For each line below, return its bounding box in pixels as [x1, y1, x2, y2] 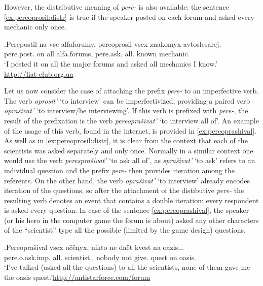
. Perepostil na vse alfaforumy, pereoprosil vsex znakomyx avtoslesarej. [4, 38, 221, 49]
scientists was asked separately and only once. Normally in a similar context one [4, 145, 253, 155]
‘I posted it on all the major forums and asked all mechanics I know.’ [4, 58, 218, 69]
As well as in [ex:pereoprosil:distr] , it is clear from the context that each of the [4, 135, 248, 146]
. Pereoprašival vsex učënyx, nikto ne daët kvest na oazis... [4, 242, 184, 252]
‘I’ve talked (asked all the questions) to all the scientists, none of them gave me [4, 262, 250, 272]
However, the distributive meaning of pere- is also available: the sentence [4, 2, 230, 12]
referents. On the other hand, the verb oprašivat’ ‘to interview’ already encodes [4, 175, 250, 185]
